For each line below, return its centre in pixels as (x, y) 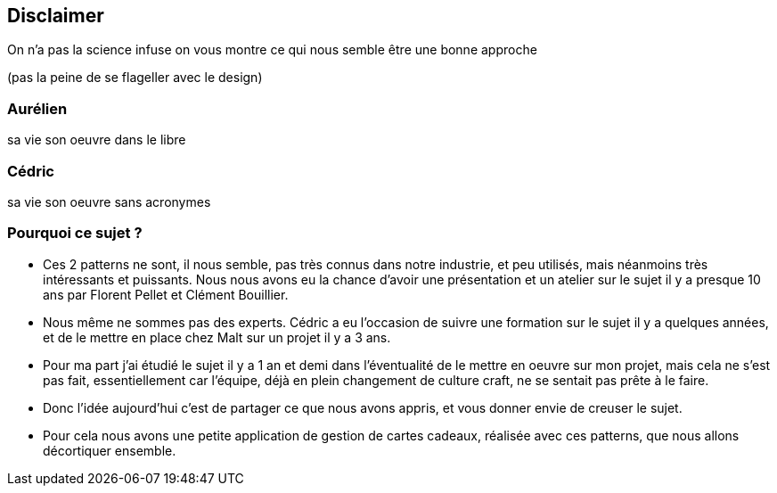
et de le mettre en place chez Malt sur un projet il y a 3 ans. (217, 337)
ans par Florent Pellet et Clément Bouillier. (166, 294)
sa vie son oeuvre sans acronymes (109, 201)
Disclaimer (56, 16)
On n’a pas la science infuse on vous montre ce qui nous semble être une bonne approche (272, 50)
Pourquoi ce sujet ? (75, 233)
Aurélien (37, 108)
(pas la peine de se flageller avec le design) (135, 78)
